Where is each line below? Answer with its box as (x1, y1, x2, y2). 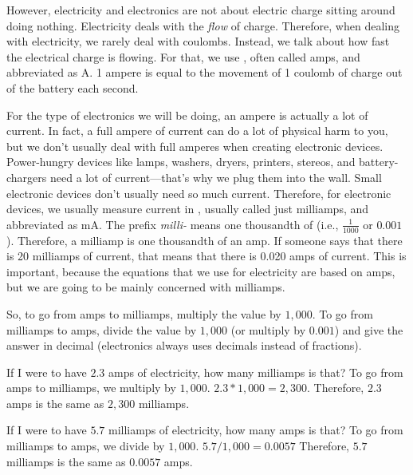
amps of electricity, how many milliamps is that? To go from (108, 363, 403, 380)
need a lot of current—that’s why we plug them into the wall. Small (49, 168, 382, 185)
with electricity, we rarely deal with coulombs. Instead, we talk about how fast (6, 33, 390, 49)
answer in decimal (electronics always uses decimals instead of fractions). (6, 337, 362, 354)
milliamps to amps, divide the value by (6, 321, 197, 338)
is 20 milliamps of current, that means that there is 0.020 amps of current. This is (6, 247, 407, 264)
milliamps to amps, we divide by (6, 437, 165, 454)
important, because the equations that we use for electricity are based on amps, (6, 263, 395, 279)
